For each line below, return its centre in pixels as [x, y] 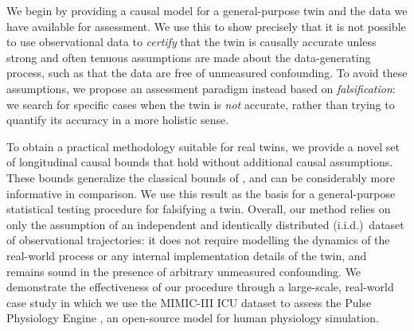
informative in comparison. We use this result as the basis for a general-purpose [201, 193]
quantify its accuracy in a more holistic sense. [118, 120]
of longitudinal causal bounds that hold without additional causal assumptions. [200, 162]
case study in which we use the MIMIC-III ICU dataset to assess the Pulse [189, 302]
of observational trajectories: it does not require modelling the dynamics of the [198, 240]
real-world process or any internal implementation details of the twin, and [187, 255]
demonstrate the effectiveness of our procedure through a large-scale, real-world [200, 287]
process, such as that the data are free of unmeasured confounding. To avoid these [207, 73]
